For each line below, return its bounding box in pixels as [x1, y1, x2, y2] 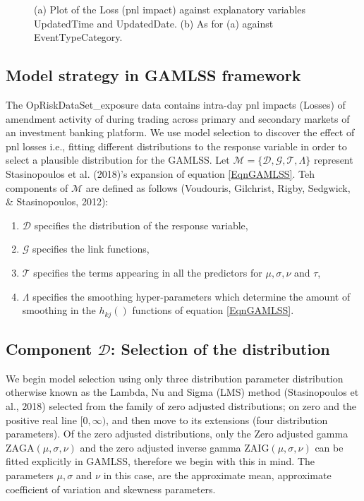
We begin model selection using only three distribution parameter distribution [6, 370, 344, 385]
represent [313, 152, 353, 167]
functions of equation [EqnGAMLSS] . [132, 303, 294, 318]
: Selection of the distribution [110, 337, 330, 359]
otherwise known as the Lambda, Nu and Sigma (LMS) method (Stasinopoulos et [6, 385, 359, 399]
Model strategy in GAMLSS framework [6, 64, 301, 86]
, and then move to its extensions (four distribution [106, 412, 328, 427]
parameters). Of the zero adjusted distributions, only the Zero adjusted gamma [6, 426, 348, 441]
